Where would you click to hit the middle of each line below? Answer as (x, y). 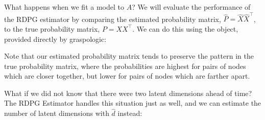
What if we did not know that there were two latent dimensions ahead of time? (128, 93)
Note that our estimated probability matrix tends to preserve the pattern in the (129, 56)
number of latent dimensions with (57, 113)
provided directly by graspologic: (55, 39)
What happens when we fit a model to (64, 7)
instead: (130, 113)
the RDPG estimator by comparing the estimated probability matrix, (113, 19)
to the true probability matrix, (52, 28)
